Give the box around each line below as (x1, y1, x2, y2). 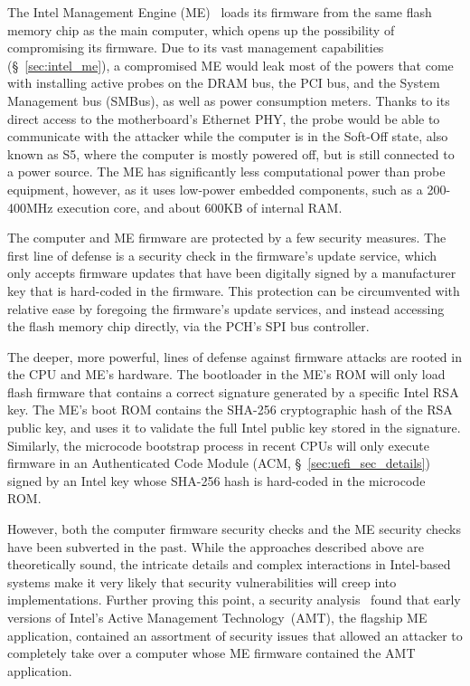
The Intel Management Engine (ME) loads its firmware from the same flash (7, 3, 432, 21)
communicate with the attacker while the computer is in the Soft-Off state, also (7, 127, 448, 146)
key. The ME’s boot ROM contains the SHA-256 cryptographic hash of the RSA (7, 400, 453, 419)
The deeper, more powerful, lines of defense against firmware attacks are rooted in (7, 347, 462, 366)
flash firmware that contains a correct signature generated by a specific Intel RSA (7, 382, 459, 401)
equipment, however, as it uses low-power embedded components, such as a (7, 179, 423, 198)
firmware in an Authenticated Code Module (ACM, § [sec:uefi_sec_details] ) (7, 453, 430, 472)
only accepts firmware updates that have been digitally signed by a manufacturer (7, 263, 456, 282)
